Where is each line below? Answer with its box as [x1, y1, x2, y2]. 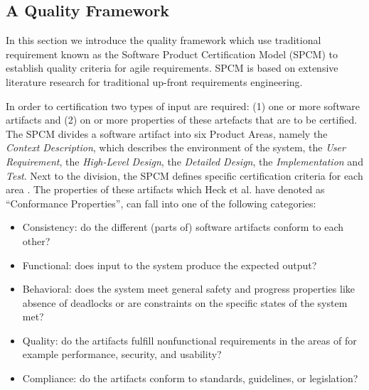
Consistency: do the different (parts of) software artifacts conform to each [22, 220, 344, 234]
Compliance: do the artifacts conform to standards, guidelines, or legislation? [22, 371, 358, 386]
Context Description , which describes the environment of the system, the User [6, 140, 346, 155]
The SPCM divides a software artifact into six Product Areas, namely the [6, 126, 328, 141]
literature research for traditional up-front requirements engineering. [6, 74, 303, 89]
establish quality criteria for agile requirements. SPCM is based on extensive [6, 60, 338, 75]
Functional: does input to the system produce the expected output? [22, 257, 317, 272]
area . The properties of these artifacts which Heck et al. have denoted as [6, 182, 325, 197]
